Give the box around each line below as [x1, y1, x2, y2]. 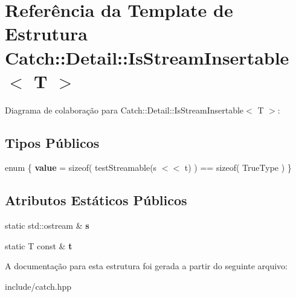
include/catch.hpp [5, 280, 72, 293]
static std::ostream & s [5, 219, 89, 232]
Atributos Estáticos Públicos [5, 191, 187, 209]
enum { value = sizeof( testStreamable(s [5, 161, 157, 174]
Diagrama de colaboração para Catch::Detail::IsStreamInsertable [5, 103, 244, 116]
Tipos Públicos [5, 133, 100, 152]
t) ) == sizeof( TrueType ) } [184, 161, 292, 174]
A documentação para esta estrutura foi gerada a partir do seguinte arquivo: [5, 260, 288, 272]
